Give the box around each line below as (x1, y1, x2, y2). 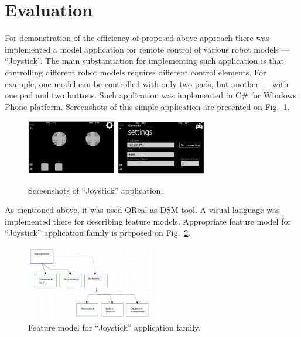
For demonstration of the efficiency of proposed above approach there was (5, 32, 269, 44)
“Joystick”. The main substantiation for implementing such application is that (5, 54, 285, 67)
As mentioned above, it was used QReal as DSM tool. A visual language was (5, 204, 280, 216)
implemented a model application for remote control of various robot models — (5, 43, 290, 55)
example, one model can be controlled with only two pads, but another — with (5, 77, 289, 90)
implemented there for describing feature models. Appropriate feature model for (5, 215, 291, 227)
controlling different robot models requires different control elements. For (5, 66, 266, 78)
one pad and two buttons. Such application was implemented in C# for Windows (5, 89, 297, 101)
